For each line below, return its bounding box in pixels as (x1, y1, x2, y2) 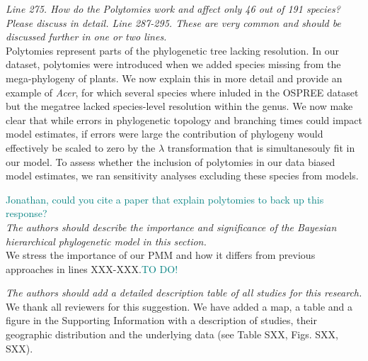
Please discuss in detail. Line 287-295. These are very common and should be (6, 15, 341, 30)
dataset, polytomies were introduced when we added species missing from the (6, 57, 341, 72)
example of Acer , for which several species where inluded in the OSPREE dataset (6, 84, 359, 99)
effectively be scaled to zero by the (6, 140, 156, 155)
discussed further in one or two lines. (6, 29, 167, 44)
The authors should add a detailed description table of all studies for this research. (6, 285, 362, 300)
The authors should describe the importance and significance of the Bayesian (6, 219, 337, 234)
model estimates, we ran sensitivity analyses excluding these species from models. (6, 168, 359, 183)
